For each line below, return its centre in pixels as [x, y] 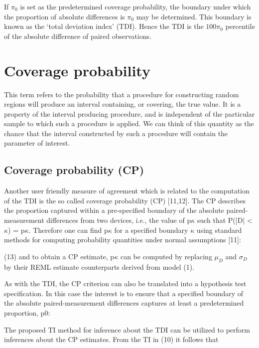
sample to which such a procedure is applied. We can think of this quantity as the [129, 123]
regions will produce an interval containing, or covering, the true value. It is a [123, 104]
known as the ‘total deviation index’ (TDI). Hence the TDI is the [104, 26]
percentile [240, 26]
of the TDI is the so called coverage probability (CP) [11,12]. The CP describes [125, 200]
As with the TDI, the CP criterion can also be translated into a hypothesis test [125, 283]
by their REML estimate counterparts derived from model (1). [99, 266]
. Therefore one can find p [68, 230]
